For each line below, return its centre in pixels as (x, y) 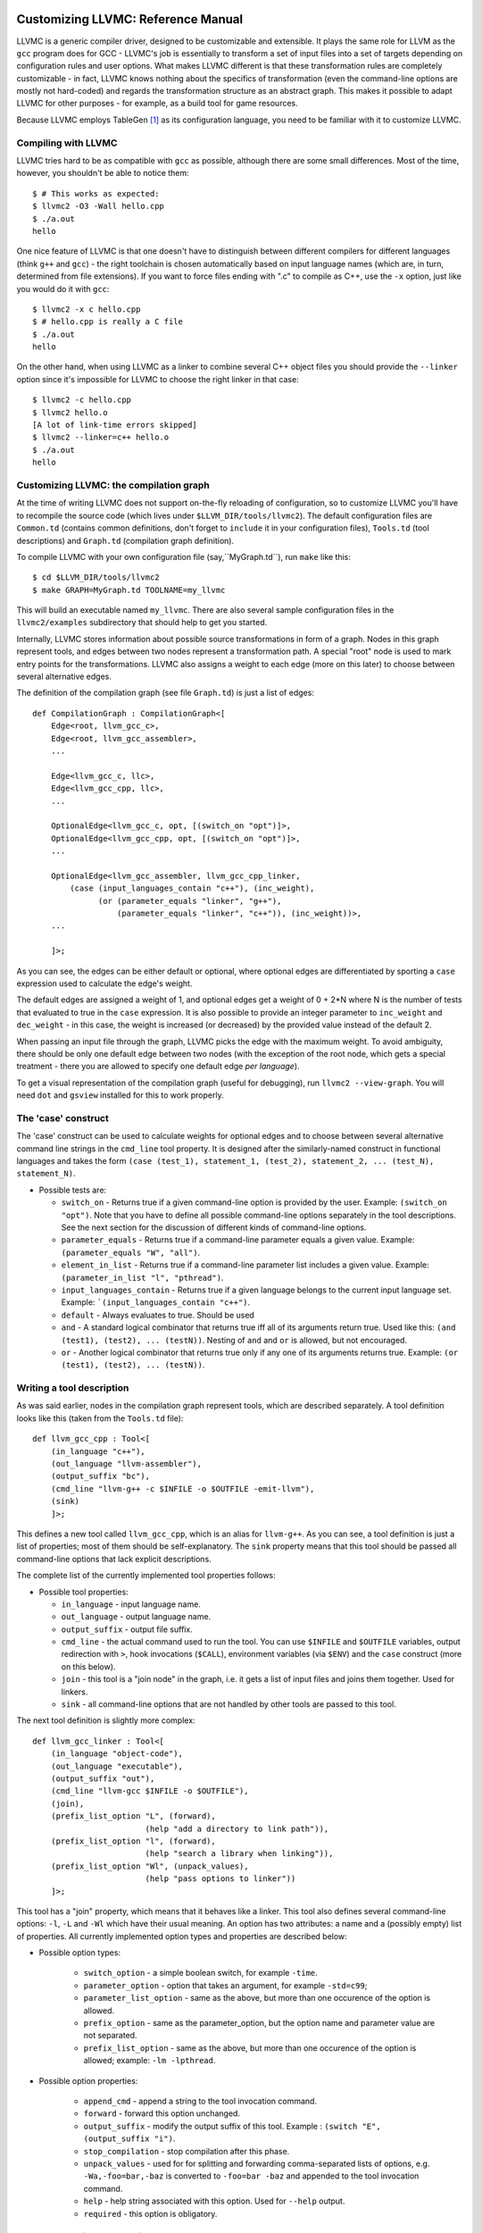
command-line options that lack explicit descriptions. (114, 1559)
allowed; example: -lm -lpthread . (150, 2061)
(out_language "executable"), (116, 1766)
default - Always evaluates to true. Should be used (158, 1315)
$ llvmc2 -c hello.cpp (82, 400)
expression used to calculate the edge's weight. (104, 983)
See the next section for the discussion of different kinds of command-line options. (214, 1227)
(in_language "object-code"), (116, 1754)
